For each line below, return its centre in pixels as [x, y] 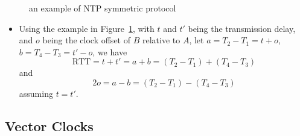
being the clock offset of [86, 40]
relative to [161, 40]
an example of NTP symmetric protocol [103, 8]
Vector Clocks [49, 125]
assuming [36, 93]
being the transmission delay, [242, 28]
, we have [110, 51]
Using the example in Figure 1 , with [87, 28]
